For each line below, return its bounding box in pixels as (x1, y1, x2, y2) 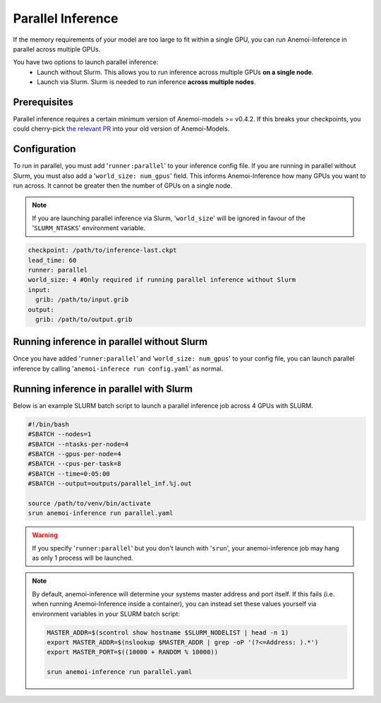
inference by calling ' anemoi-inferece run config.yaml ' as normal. (13, 364, 224, 373)
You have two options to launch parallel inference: (13, 58, 159, 66)
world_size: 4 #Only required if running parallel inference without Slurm (28, 276, 296, 284)
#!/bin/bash (28, 420, 70, 428)
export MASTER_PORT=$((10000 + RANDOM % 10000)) (47, 648, 219, 656)
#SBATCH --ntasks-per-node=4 (28, 440, 129, 448)
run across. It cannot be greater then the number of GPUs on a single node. (13, 181, 233, 190)
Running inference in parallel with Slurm (13, 383, 193, 395)
